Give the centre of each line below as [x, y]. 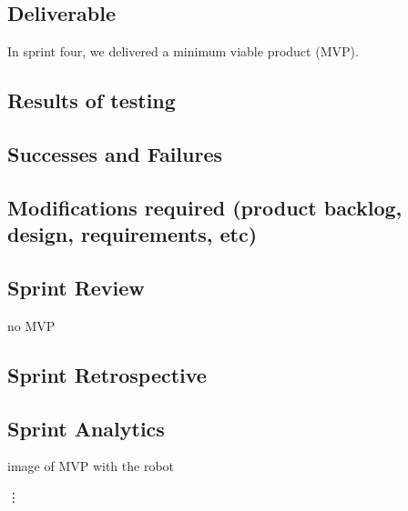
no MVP [31, 325]
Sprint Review [76, 287]
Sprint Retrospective [107, 374]
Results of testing [92, 100]
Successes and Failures [115, 153]
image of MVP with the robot [91, 466]
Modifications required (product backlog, [205, 207]
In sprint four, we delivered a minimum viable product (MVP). [183, 51]
